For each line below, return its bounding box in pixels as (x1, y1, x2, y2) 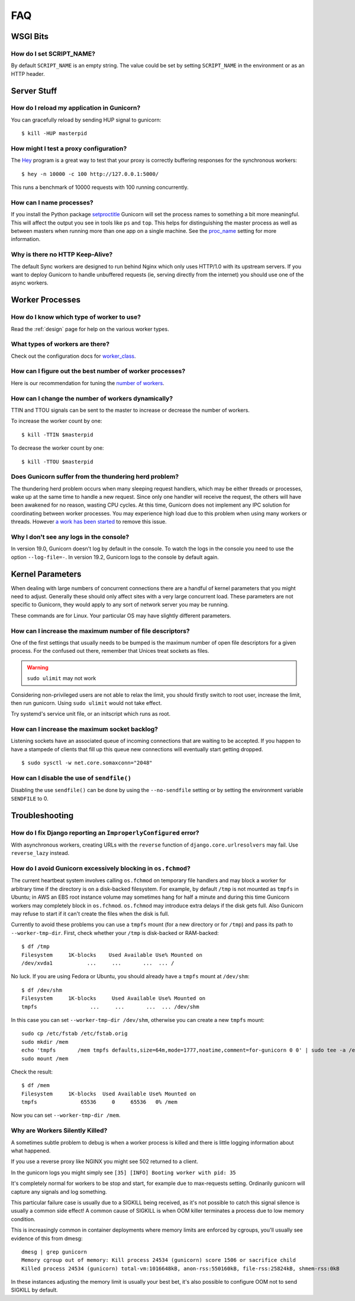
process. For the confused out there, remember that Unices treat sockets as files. (11, 648, 209, 655)
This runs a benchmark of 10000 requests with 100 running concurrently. (11, 184, 189, 191)
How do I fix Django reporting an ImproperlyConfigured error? (11, 828, 199, 837)
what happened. (11, 1147, 51, 1154)
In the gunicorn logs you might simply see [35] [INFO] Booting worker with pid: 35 (11, 1169, 236, 1176)
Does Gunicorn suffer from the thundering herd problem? (11, 473, 179, 481)
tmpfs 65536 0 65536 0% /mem (21, 1099, 177, 1105)
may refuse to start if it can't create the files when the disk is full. (11, 910, 170, 918)
